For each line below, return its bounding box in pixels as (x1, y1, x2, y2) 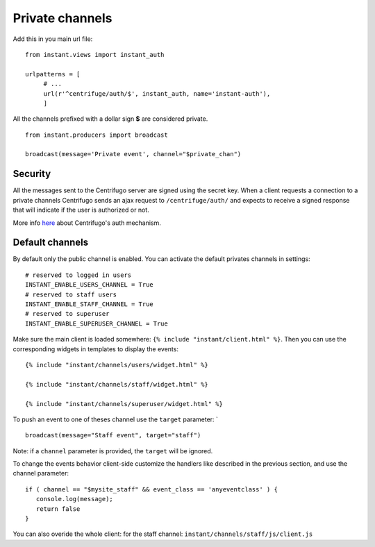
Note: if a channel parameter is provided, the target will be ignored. (12, 446, 213, 455)
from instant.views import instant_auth (25, 51, 165, 58)
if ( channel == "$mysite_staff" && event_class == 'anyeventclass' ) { (25, 485, 278, 493)
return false (35, 505, 81, 513)
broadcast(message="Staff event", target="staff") (25, 431, 201, 439)
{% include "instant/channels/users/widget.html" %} (25, 361, 208, 369)
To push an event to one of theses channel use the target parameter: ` (12, 415, 219, 423)
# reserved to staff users (25, 290, 117, 298)
